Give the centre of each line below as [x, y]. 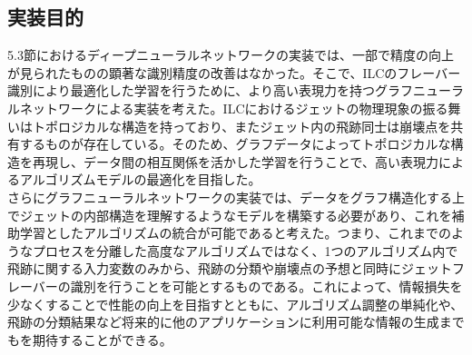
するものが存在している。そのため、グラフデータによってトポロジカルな [235, 144]
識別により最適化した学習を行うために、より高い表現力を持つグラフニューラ [236, 90]
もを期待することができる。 [90, 339]
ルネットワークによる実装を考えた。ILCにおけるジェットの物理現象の [215, 108]
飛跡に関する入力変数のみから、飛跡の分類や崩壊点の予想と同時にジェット [230, 268]
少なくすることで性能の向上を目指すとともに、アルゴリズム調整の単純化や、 [236, 304]
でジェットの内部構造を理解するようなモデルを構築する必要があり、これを [230, 215]
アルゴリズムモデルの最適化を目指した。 [140, 179]
